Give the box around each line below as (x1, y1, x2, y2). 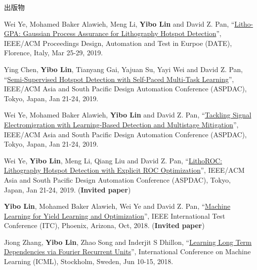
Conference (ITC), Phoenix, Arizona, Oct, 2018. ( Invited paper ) (4, 220, 205, 231)
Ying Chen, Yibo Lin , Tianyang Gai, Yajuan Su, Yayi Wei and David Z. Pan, (4, 64, 243, 74)
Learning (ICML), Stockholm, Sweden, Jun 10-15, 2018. (4, 256, 173, 267)
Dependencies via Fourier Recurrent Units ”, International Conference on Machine (4, 246, 251, 257)
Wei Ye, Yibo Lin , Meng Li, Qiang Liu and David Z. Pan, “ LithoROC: (4, 155, 222, 165)
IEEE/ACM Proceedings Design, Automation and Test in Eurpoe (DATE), (4, 38, 232, 48)
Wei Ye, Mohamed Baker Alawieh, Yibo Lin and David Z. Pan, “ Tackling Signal (4, 110, 252, 120)
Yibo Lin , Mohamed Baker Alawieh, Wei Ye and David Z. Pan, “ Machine (4, 201, 230, 211)
